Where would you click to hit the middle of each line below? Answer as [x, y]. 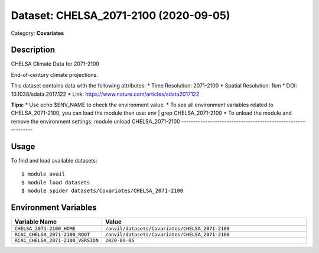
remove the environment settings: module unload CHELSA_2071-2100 [95, 121]
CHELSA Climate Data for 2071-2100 [55, 64]
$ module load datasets [56, 182]
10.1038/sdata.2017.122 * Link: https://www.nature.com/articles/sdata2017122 [105, 94]
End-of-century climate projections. [54, 74]
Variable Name [36, 222]
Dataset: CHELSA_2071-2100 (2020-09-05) [121, 15]
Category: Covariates [38, 33]
